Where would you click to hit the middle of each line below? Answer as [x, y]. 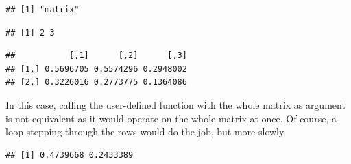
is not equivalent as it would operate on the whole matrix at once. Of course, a [171, 118]
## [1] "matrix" [43, 10]
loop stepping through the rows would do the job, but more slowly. [146, 132]
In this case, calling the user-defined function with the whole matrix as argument [175, 104]
